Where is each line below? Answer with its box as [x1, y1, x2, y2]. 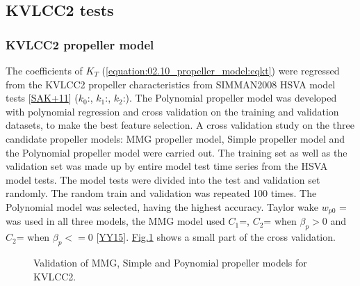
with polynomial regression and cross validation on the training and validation [6, 104, 339, 118]
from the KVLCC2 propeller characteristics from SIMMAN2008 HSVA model [6, 77, 336, 91]
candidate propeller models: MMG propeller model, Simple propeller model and [6, 131, 345, 145]
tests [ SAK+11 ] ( [6, 90, 79, 105]
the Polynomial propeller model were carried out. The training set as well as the [6, 145, 347, 159]
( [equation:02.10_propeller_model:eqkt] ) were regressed [101, 63, 340, 77]
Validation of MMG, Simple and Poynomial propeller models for [33, 255, 307, 269]
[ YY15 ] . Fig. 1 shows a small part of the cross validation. [96, 230, 336, 244]
